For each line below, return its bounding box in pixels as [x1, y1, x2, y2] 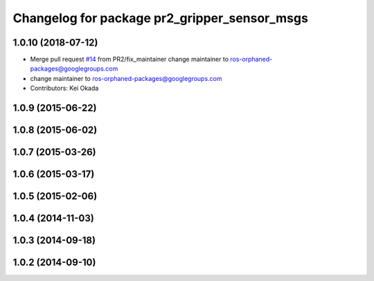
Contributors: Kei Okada [30, 84, 99, 93]
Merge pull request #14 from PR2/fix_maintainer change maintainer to [30, 55, 229, 64]
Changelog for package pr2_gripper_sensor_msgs [12, 10, 308, 26]
